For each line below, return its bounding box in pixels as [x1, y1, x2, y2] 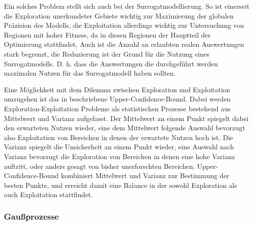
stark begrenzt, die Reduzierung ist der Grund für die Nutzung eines [4, 48, 210, 59]
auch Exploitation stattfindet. [4, 189, 93, 200]
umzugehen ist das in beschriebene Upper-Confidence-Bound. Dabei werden [4, 94, 231, 104]
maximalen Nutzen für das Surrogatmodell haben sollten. [4, 68, 176, 78]
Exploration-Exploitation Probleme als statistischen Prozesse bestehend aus [4, 103, 231, 113]
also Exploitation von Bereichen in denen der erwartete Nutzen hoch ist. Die [4, 132, 233, 142]
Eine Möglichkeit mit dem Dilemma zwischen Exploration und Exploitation [4, 84, 230, 94]
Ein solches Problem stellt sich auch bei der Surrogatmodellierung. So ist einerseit [4, 1, 250, 11]
